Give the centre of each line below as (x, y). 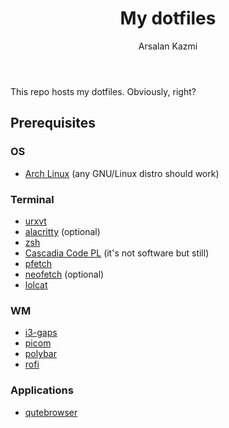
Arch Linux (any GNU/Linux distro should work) (122, 173)
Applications (42, 390)
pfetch (38, 263)
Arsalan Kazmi (168, 46)
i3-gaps (41, 333)
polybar (40, 354)
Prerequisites (53, 123)
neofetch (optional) (64, 274)
